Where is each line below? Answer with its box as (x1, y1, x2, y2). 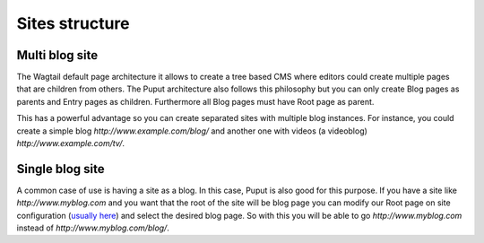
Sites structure (16, 13, 130, 33)
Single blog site (16, 161, 105, 177)
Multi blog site (16, 48, 99, 63)
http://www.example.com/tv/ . (16, 138, 125, 149)
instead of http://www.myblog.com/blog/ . (16, 222, 169, 233)
